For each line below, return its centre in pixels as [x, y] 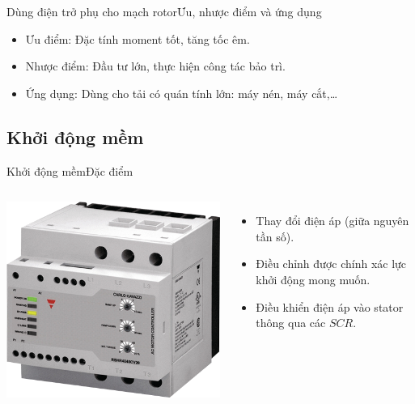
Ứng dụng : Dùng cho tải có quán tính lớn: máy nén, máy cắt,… [182, 93]
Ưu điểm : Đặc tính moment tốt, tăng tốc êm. [138, 38]
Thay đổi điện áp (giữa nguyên [332, 221]
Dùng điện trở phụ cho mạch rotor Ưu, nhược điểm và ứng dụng [164, 11]
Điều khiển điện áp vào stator [330, 306]
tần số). [275, 236]
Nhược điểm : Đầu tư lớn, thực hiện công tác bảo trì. [155, 66]
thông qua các [291, 323]
